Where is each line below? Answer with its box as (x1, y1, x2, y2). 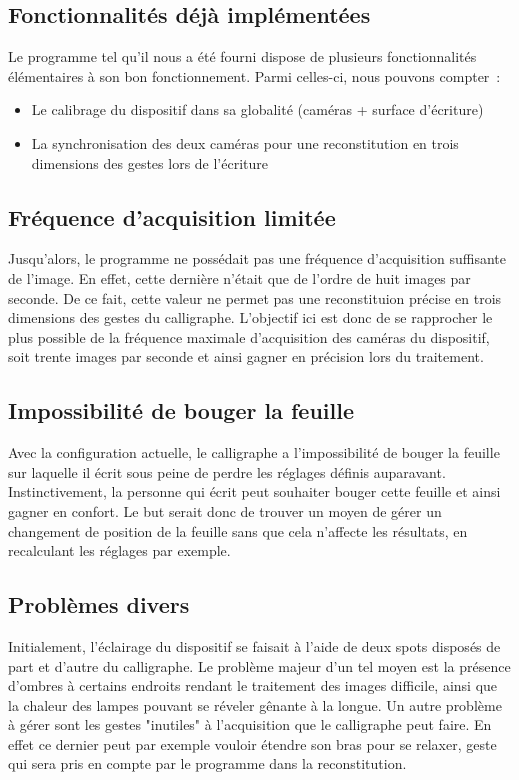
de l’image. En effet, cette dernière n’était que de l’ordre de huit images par (8, 267, 471, 288)
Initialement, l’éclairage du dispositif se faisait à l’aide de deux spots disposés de (8, 635, 501, 656)
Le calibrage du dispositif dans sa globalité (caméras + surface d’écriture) (31, 99, 484, 120)
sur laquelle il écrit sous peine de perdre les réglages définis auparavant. (8, 461, 446, 482)
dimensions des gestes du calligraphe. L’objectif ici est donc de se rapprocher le (8, 307, 493, 328)
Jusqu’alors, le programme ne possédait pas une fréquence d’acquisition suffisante (8, 248, 506, 269)
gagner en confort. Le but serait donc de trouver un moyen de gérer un (8, 500, 442, 521)
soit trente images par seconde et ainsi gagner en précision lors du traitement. (8, 346, 484, 367)
